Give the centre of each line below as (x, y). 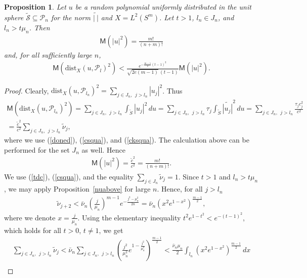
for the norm (71, 17)
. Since (189, 176)
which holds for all (33, 230)
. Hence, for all (180, 189)
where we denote (30, 217)
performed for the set (37, 149)
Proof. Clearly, (27, 90)
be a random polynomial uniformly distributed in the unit (163, 7)
